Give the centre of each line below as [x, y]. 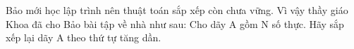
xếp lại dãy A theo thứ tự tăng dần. [84, 37]
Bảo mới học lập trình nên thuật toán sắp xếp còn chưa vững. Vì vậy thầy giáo [177, 10]
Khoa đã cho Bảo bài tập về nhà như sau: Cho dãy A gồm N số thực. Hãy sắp [175, 23]
